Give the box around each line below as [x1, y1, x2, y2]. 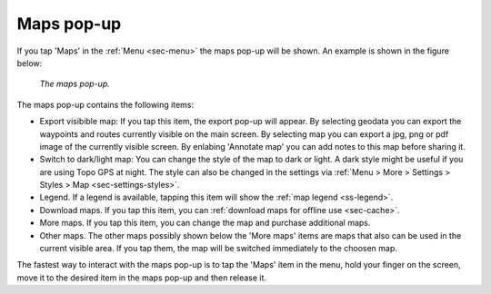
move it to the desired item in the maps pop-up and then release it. [16, 272, 267, 283]
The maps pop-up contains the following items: [16, 99, 195, 110]
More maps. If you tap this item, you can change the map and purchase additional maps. [39, 218, 371, 229]
